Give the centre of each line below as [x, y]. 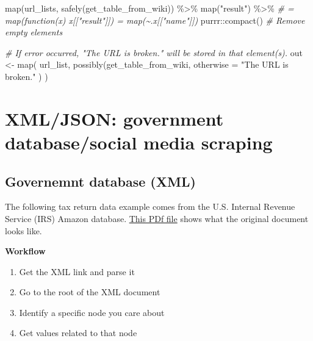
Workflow [25, 251]
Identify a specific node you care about [92, 312]
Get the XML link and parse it [77, 271]
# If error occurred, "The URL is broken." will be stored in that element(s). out [154, 52]
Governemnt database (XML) [100, 181]
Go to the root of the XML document [90, 292]
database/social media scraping [139, 142]
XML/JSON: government [114, 118]
